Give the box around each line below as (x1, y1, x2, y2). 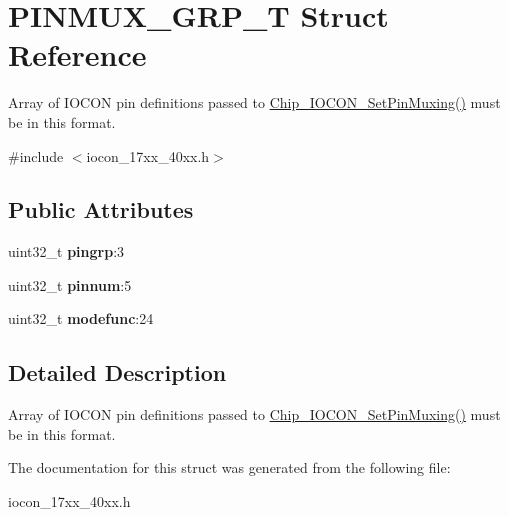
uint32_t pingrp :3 (8, 241, 125, 262)
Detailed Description (8, 357, 227, 388)
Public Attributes (8, 194, 194, 225)
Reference (8, 34, 147, 75)
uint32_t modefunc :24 (8, 308, 154, 329)
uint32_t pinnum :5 (8, 274, 132, 295)
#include (8, 145, 64, 166)
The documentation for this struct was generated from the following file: (8, 457, 451, 478)
